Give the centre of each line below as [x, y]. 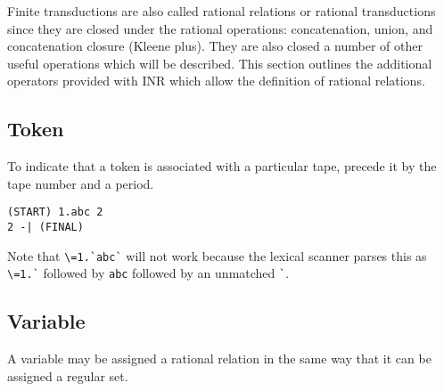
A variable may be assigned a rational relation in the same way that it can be [219, 358]
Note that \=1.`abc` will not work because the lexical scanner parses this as [217, 255]
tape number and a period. [81, 183]
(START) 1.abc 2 [55, 212]
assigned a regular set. [68, 375]
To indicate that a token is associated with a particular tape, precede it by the [222, 166]
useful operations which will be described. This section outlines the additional [220, 63]
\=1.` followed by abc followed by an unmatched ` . [148, 273]
